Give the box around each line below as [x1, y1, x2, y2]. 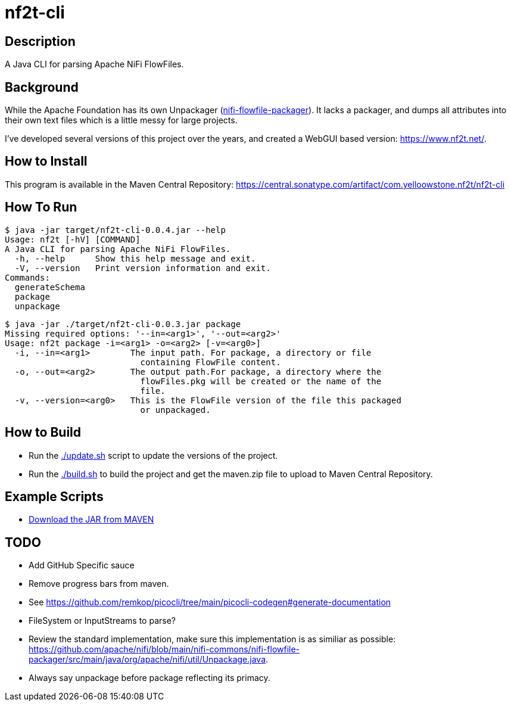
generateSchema [14, 282, 85, 292]
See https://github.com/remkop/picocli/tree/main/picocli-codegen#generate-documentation [29, 597, 391, 608]
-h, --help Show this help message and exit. [14, 253, 256, 263]
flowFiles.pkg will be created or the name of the [140, 376, 382, 386]
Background [5, 79, 79, 95]
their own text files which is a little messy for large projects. [5, 115, 238, 126]
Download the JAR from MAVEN [29, 514, 154, 525]
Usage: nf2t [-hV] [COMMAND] [5, 234, 141, 244]
